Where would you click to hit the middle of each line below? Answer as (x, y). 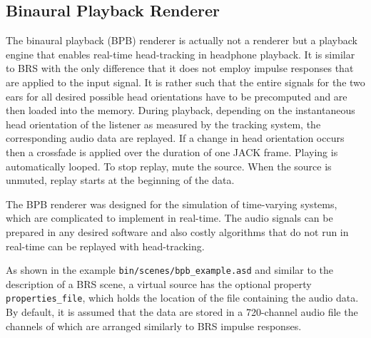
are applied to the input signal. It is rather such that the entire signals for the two (185, 82)
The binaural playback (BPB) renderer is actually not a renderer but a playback (182, 40)
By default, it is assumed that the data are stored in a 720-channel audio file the (182, 312)
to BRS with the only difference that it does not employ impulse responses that (180, 68)
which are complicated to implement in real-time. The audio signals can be (169, 218)
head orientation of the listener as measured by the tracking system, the (163, 124)
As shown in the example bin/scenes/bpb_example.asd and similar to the (170, 270)
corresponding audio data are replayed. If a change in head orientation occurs (175, 138)
